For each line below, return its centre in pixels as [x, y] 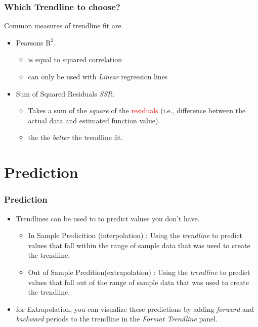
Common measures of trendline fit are [63, 26]
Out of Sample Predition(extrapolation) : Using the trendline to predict [139, 272]
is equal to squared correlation [75, 59]
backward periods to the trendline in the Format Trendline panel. [117, 319]
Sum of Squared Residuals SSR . [65, 93]
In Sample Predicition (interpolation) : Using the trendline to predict [135, 235]
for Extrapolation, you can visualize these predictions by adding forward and [135, 309]
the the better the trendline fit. [75, 137]
